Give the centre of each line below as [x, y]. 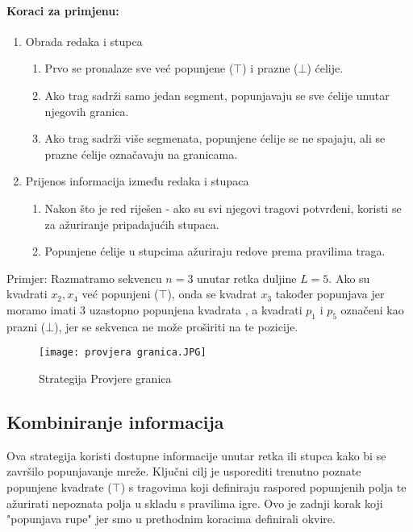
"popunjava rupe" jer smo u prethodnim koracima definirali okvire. [171, 519]
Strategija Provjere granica [105, 378]
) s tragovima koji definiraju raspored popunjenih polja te [263, 486]
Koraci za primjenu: [63, 10]
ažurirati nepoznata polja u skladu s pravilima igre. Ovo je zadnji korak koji [195, 503]
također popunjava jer [330, 294]
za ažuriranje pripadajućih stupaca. [132, 224]
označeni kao [372, 309]
